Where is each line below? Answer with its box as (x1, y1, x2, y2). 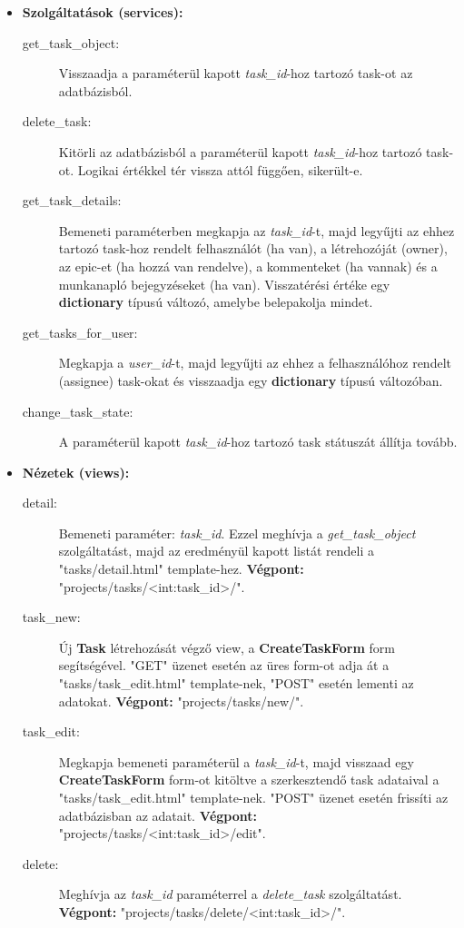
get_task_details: (22, 191, 122, 210)
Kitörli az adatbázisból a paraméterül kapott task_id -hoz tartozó (58, 142, 422, 161)
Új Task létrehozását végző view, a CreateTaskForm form (58, 637, 395, 657)
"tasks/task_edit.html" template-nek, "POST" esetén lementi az (58, 674, 414, 693)
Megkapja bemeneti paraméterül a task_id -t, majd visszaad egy (58, 752, 414, 771)
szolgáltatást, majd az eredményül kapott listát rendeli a (58, 541, 374, 560)
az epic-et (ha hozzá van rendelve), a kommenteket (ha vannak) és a (58, 256, 438, 275)
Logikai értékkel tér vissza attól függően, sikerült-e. (77, 160, 363, 179)
